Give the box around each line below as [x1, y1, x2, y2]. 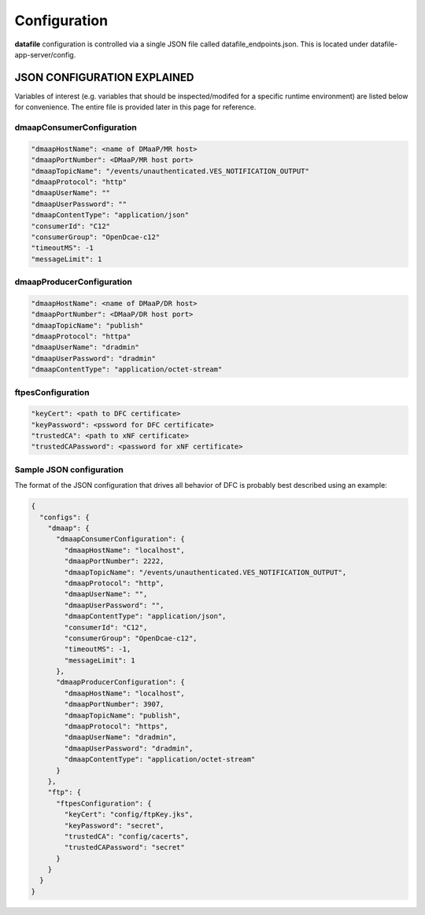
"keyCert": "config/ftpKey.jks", [64, 810, 194, 819]
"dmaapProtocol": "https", [64, 722, 168, 731]
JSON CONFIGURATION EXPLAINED [14, 71, 194, 84]
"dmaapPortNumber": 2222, [64, 557, 164, 566]
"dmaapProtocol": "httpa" [31, 332, 131, 341]
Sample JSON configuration [14, 464, 124, 475]
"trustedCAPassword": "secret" [64, 843, 185, 852]
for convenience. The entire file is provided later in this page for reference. [14, 102, 257, 112]
